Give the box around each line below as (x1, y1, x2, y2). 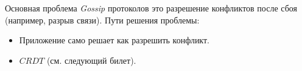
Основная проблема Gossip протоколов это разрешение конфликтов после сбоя (5, 2, 297, 14)
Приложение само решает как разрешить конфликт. (19, 34, 209, 46)
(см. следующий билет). (46, 54, 136, 66)
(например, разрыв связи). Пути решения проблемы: (5, 13, 200, 26)
